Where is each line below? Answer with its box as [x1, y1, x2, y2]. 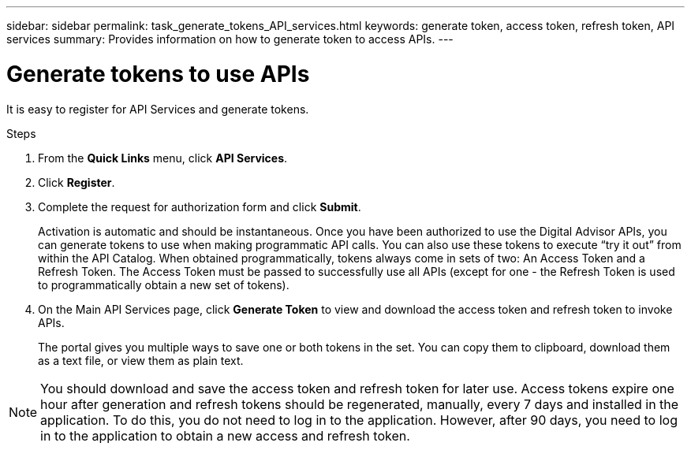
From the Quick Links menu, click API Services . [38, 151, 288, 165]
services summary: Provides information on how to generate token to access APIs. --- [6, 32, 454, 46]
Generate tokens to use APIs [6, 60, 310, 87]
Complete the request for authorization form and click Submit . [38, 199, 361, 214]
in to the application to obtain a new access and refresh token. [40, 427, 410, 444]
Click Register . [38, 175, 115, 189]
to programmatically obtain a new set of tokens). [38, 277, 289, 292]
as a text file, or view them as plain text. [38, 353, 244, 367]
